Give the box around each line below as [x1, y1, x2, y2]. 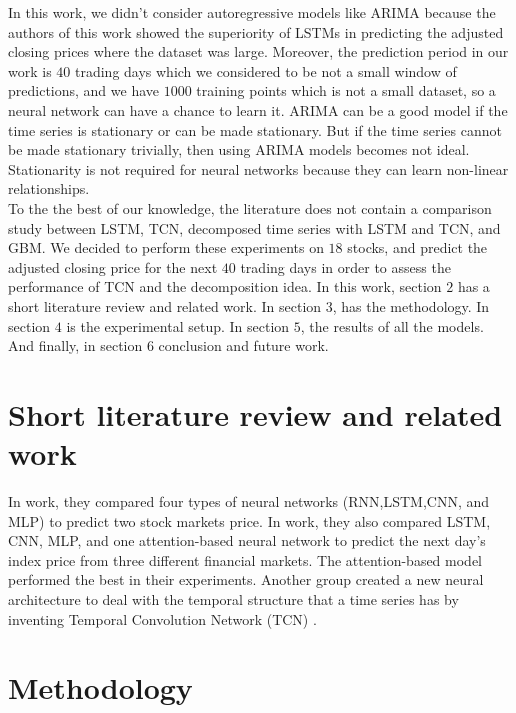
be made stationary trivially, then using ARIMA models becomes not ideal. [8, 139, 470, 160]
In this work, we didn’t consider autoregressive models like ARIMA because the [8, 2, 496, 22]
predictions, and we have [8, 80, 160, 101]
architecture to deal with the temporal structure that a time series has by [8, 588, 459, 609]
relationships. [8, 178, 90, 199]
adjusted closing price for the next [8, 256, 218, 277]
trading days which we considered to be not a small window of [74, 60, 457, 81]
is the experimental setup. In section [66, 315, 290, 336]
